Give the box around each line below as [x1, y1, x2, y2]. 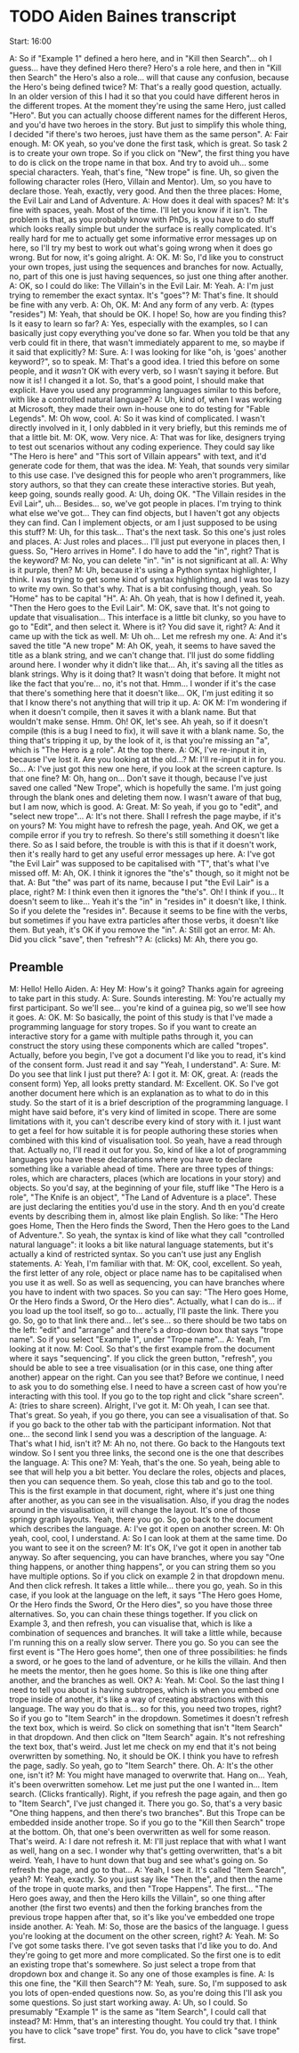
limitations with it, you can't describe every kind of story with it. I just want [9, 1116, 282, 1127]
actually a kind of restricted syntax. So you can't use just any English [9, 1248, 262, 1259]
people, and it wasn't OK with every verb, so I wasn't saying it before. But [9, 365, 279, 376]
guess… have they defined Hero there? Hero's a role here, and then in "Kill [9, 62, 282, 73]
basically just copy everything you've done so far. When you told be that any [9, 327, 290, 338]
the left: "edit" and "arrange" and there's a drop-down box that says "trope [9, 1324, 284, 1334]
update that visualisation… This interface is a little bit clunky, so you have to [9, 612, 287, 622]
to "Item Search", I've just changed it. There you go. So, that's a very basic [9, 1798, 283, 1809]
